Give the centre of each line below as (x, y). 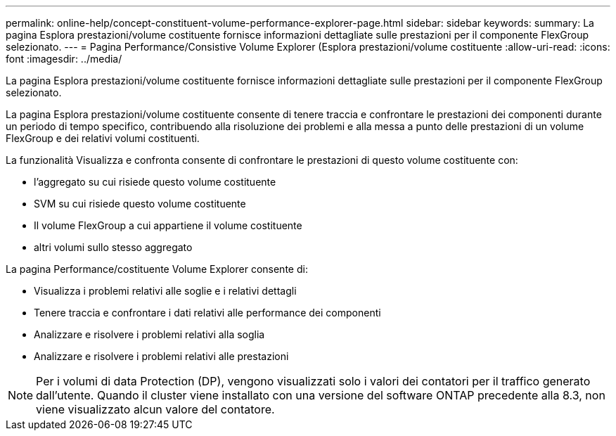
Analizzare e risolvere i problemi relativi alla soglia (149, 334)
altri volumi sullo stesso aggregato (113, 247)
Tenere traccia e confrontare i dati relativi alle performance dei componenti (207, 313)
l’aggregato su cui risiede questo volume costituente (155, 182)
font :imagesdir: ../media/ (64, 59)
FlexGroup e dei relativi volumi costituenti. (103, 138)
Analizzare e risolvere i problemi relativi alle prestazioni (161, 356)
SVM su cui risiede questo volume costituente (140, 204)
